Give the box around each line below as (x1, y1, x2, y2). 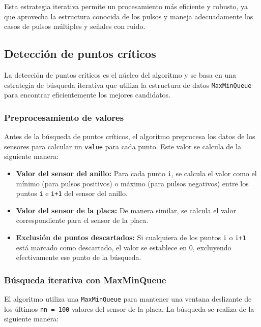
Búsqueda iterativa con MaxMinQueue (4, 273, 166, 286)
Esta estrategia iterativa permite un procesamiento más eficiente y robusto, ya (4, 1, 248, 11)
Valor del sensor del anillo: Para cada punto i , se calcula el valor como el (16, 168, 257, 178)
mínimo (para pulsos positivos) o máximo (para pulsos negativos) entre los (16, 178, 249, 188)
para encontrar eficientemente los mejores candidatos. (4, 89, 171, 100)
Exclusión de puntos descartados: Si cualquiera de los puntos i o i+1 (16, 232, 246, 242)
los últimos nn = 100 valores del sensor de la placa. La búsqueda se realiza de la (4, 303, 254, 314)
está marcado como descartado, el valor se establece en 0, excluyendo (16, 242, 231, 252)
